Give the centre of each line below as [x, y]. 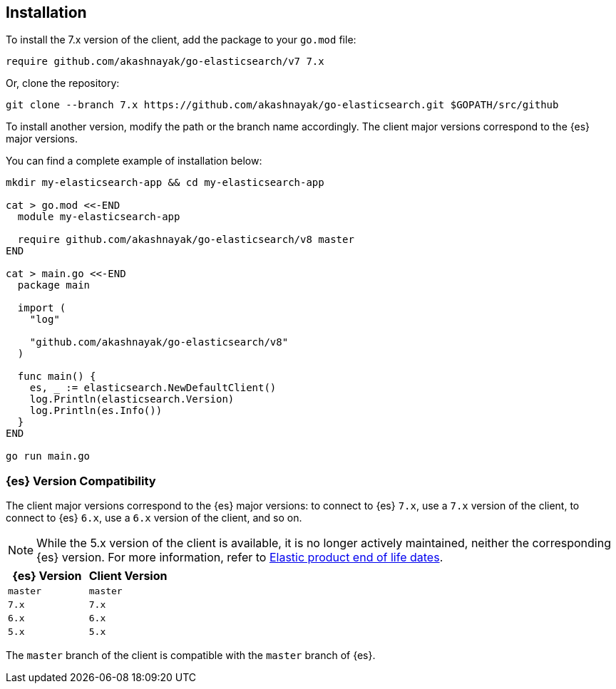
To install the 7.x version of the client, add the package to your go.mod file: [181, 40]
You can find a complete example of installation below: [134, 161]
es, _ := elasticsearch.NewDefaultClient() [153, 388]
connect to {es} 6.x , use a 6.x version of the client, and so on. [154, 518]
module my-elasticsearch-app [99, 217]
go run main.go [48, 456]
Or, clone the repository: [63, 83]
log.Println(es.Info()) [96, 411]
